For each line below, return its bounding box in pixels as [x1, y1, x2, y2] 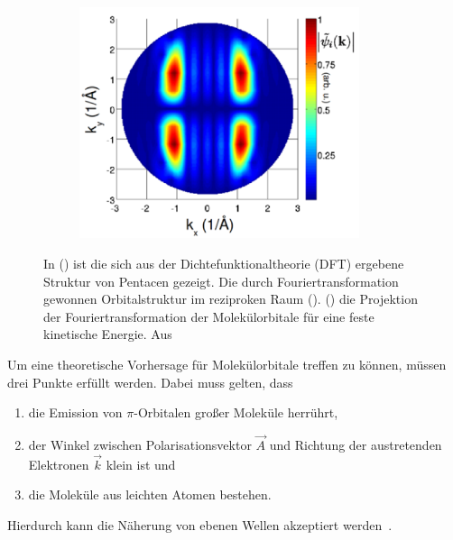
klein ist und [106, 454, 176, 473]
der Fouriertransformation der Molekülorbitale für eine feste [43, 307, 374, 325]
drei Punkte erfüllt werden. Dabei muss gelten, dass [7, 372, 293, 391]
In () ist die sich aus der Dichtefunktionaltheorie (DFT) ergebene [43, 253, 404, 272]
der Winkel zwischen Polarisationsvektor [28, 435, 252, 453]
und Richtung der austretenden [269, 435, 442, 453]
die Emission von [28, 403, 123, 422]
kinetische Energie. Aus [43, 325, 172, 343]
